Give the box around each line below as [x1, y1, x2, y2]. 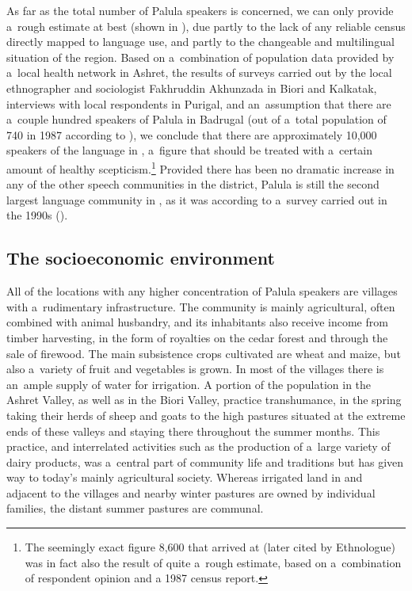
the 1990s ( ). [6, 207, 68, 223]
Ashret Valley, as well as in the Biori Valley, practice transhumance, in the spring [6, 391, 402, 408]
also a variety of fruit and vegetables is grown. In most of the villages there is [6, 360, 384, 377]
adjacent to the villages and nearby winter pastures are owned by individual [6, 484, 376, 501]
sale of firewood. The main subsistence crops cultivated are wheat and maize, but [6, 345, 401, 361]
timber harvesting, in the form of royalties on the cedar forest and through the [6, 329, 388, 345]
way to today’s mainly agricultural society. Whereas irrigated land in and [6, 469, 363, 486]
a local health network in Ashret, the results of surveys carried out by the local [6, 64, 392, 81]
